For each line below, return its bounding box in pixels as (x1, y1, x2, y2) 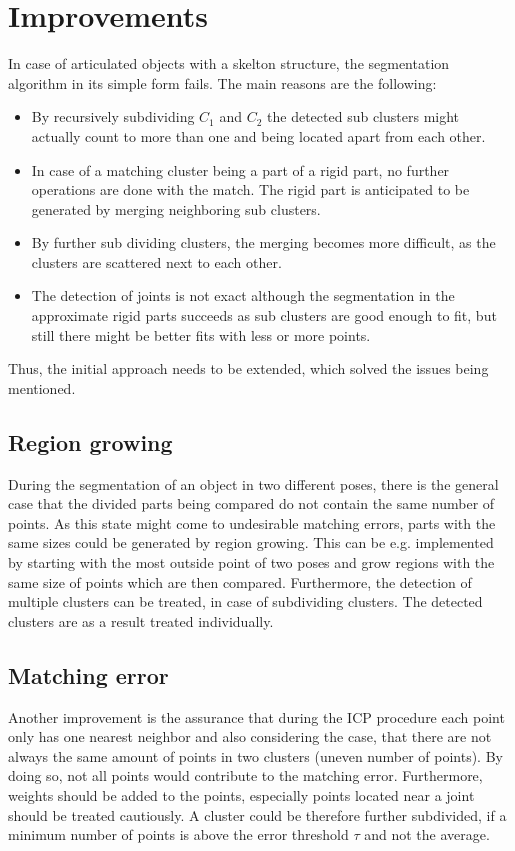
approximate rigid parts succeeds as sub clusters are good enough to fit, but (31, 305, 497, 326)
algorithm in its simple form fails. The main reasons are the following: (8, 72, 437, 93)
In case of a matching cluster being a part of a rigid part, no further (31, 159, 450, 180)
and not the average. (364, 824, 490, 845)
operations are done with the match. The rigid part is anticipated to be (31, 179, 470, 200)
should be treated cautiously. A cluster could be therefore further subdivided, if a (8, 804, 507, 825)
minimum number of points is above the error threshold (8, 824, 349, 845)
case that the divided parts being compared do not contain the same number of (8, 493, 495, 514)
